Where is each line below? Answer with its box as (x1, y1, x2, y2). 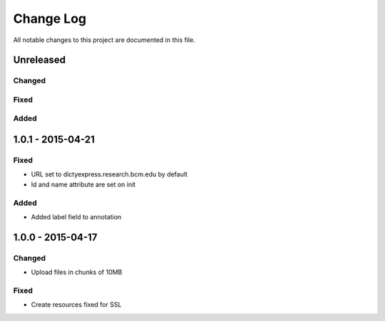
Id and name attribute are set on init (31, 180, 135, 189)
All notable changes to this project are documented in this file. (13, 36, 195, 44)
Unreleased (13, 54, 66, 66)
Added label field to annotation (31, 212, 122, 221)
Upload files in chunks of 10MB (31, 268, 123, 277)
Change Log (13, 11, 87, 26)
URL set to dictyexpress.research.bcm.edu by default (31, 170, 188, 179)
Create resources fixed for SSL (31, 300, 122, 309)
